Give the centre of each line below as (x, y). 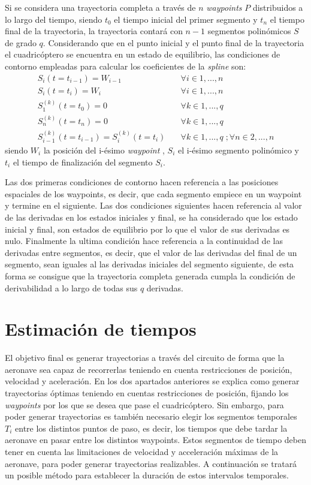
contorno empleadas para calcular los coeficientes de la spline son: (126, 66)
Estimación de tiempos (101, 329)
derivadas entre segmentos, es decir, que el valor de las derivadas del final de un (151, 252)
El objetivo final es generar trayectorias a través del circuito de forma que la (145, 358)
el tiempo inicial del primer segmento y (186, 19)
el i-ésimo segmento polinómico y (238, 150)
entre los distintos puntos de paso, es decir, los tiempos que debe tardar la (151, 428)
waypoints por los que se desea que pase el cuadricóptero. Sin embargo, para (144, 404)
